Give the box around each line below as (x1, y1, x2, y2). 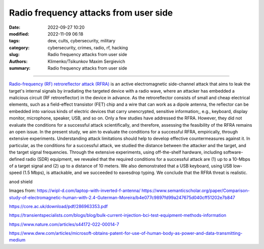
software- (223, 149, 243, 155)
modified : (9, 31, 29, 37)
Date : (9, 24, 21, 30)
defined (9, 156, 25, 162)
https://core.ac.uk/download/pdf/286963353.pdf (9, 203, 108, 209)
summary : (9, 65, 31, 71)
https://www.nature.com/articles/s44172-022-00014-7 (9, 221, 119, 227)
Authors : (9, 58, 28, 64)
